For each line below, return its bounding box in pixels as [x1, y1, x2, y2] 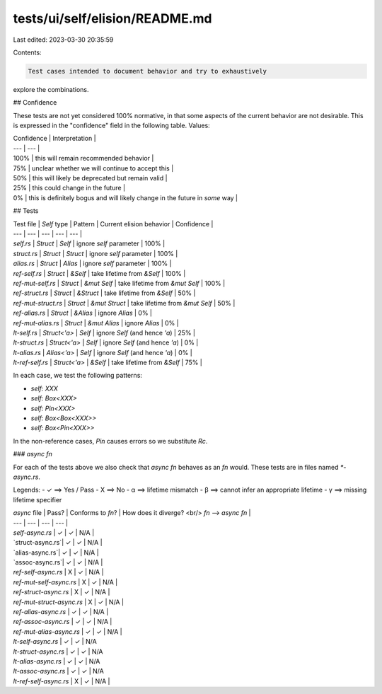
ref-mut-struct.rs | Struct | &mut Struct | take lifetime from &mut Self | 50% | [13, 299, 236, 307]
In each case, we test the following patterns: [13, 371, 143, 380]
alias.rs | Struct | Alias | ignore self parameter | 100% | [13, 259, 172, 268]
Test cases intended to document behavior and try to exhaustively [28, 67, 267, 75]
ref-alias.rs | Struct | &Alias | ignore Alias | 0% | [13, 308, 152, 318]
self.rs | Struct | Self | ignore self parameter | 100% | [13, 239, 166, 248]
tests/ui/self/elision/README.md [13, 11, 212, 26]
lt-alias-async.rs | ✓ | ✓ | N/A [13, 657, 100, 665]
